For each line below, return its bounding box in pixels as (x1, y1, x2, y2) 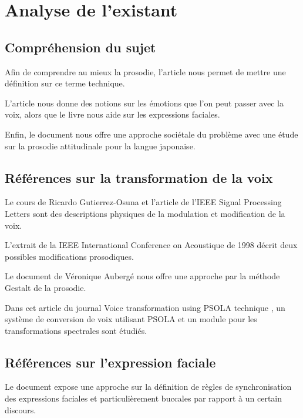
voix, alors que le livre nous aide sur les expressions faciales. (5, 108, 220, 121)
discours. (5, 403, 36, 416)
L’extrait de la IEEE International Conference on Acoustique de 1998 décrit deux (5, 239, 298, 251)
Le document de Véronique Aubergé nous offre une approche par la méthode (5, 270, 280, 282)
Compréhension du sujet (5, 38, 156, 56)
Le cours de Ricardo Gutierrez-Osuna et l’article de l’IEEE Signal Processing (5, 196, 282, 208)
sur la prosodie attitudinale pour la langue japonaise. (5, 139, 196, 152)
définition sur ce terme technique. (5, 77, 125, 89)
